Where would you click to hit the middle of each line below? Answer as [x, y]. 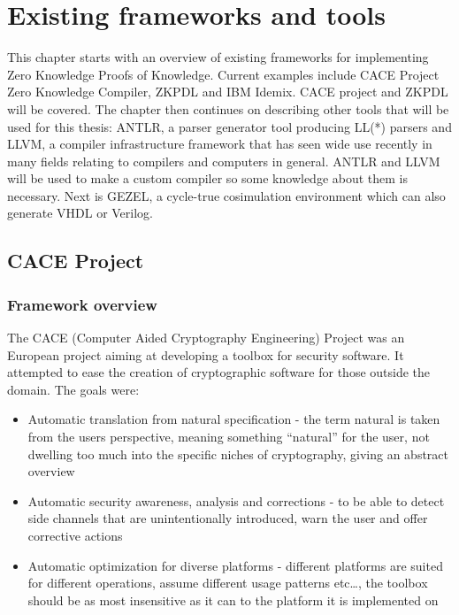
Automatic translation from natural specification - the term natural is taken [234, 419]
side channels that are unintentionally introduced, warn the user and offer [228, 518]
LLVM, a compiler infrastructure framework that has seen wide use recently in [220, 144]
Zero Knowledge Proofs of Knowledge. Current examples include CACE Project [223, 74]
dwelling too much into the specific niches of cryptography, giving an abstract [238, 454]
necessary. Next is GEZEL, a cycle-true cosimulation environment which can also [226, 195]
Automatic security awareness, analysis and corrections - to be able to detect [236, 500]
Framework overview [82, 304]
